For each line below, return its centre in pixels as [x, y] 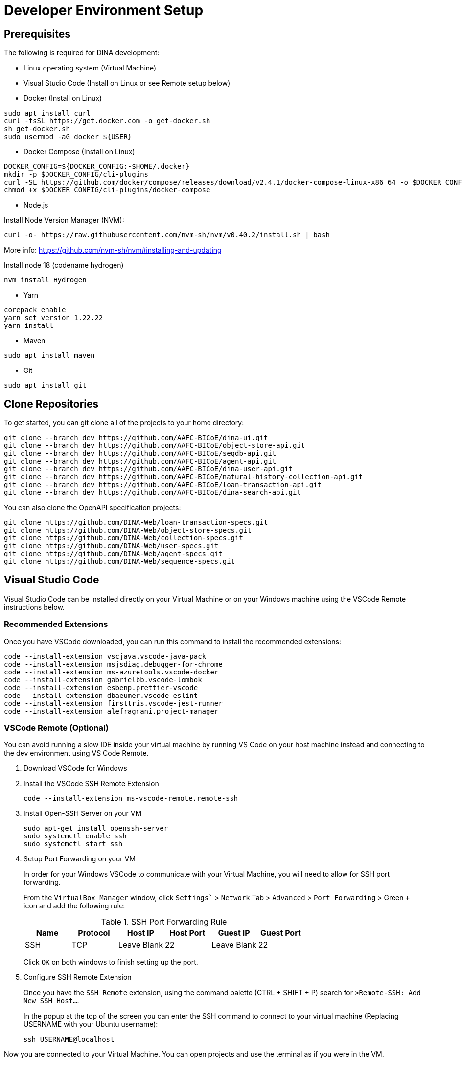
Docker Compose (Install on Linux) [79, 152]
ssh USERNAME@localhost [69, 1039]
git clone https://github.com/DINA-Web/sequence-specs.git [120, 562]
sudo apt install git [45, 385]
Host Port [187, 933]
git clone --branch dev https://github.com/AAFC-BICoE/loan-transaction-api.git [163, 485]
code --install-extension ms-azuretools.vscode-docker [111, 672]
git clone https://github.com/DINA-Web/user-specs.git [111, 546]
